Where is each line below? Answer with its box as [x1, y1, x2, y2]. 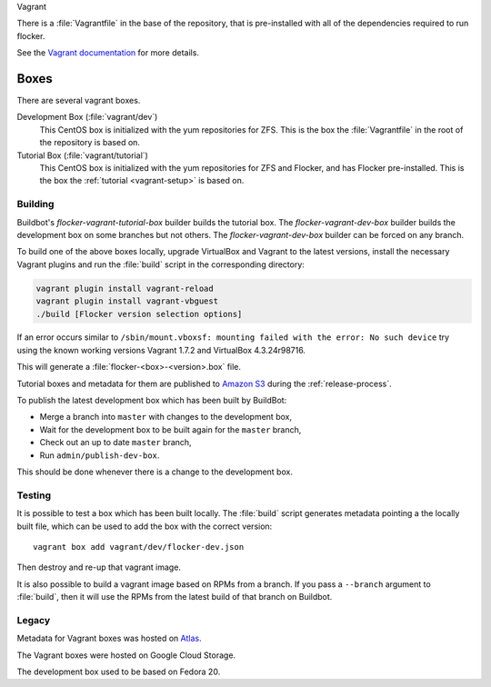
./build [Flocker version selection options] [35, 309, 243, 319]
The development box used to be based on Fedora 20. [16, 666, 221, 677]
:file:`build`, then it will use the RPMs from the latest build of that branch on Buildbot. [16, 592, 333, 602]
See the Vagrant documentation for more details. [16, 47, 200, 58]
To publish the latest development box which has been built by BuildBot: [16, 395, 287, 406]
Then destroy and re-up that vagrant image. [16, 562, 182, 572]
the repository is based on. [39, 137, 141, 148]
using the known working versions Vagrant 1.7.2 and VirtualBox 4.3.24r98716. [16, 344, 306, 355]
